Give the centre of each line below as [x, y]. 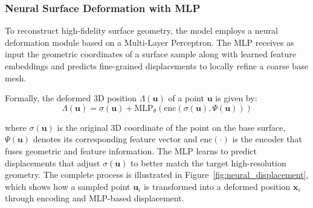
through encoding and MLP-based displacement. [95, 198]
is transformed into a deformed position [217, 186]
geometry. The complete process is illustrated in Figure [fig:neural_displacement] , [157, 175]
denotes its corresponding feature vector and [115, 139]
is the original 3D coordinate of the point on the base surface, [171, 127]
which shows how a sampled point [68, 186]
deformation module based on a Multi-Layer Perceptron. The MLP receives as [150, 42]
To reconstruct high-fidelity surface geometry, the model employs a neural [141, 30]
